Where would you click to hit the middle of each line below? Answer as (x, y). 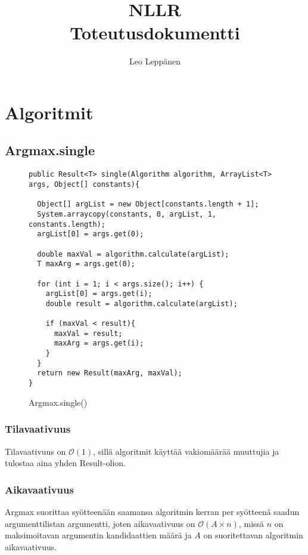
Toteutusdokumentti (155, 33)
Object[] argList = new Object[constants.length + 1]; (148, 204)
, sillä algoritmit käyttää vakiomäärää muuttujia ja (186, 451)
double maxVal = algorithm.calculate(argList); (133, 254)
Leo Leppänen (155, 61)
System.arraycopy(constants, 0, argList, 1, (127, 214)
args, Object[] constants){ (84, 184)
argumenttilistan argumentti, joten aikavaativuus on (100, 523)
